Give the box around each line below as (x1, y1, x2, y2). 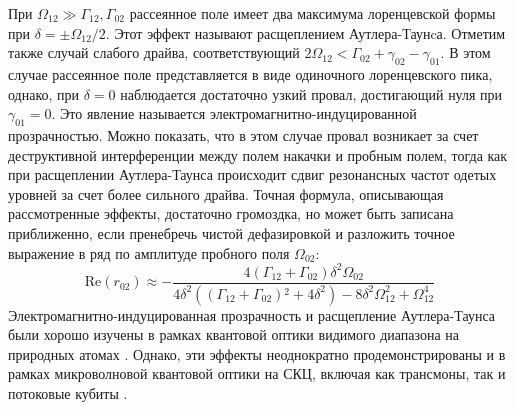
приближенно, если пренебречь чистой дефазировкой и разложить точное (8, 222, 455, 243)
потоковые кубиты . (8, 382, 128, 403)
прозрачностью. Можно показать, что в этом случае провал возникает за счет (8, 124, 479, 145)
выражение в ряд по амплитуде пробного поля (8, 242, 290, 263)
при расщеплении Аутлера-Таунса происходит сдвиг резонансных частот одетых (8, 164, 497, 185)
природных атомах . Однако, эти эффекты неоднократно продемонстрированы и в (8, 343, 506, 364)
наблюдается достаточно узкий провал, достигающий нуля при (120, 83, 503, 104)
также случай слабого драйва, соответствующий (8, 42, 300, 63)
